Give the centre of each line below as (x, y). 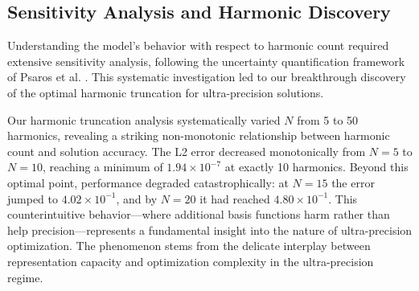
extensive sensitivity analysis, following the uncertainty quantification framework (206, 61)
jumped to (33, 198)
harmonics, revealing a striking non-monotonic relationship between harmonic (199, 135)
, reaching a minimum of (103, 167)
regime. (25, 277)
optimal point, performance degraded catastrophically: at (148, 182)
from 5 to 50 (328, 119)
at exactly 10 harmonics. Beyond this (316, 167)
